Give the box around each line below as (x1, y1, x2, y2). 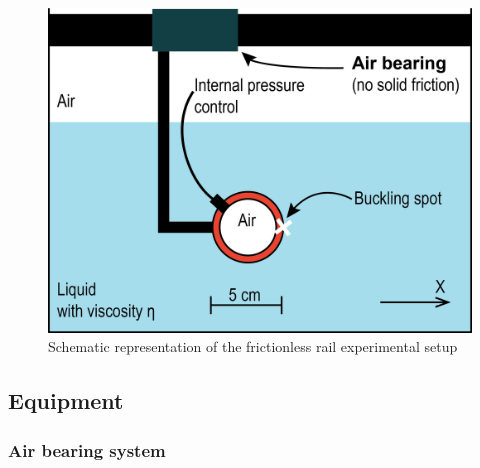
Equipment (8, 385, 124, 416)
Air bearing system (8, 437, 166, 462)
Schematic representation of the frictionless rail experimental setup (48, 336, 458, 357)
